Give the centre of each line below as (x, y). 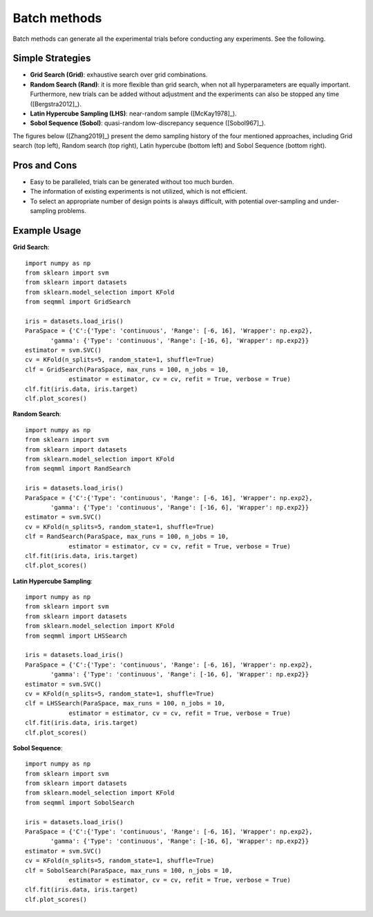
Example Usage (47, 231)
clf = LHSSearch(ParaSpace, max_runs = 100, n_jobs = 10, (125, 703)
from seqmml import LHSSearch (76, 636)
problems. (72, 211)
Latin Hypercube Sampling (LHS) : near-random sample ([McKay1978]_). (134, 113)
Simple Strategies (52, 58)
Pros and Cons (45, 165)
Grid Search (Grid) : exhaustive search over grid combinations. (119, 75)
